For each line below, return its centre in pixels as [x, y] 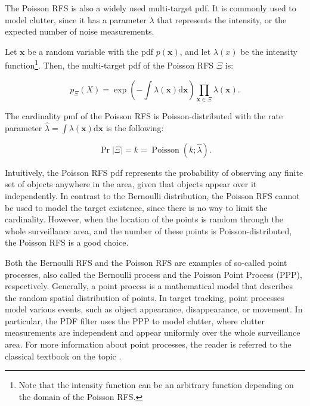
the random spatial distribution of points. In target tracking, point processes [145, 297]
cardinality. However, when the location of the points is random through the [144, 219]
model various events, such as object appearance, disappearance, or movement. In [154, 309]
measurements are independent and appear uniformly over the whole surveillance [153, 332]
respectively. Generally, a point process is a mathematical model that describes [149, 286]
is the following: [135, 127]
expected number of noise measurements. [80, 31]
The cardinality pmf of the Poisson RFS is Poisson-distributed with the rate [144, 115]
